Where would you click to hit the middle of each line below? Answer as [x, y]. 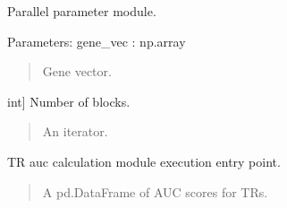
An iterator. [75, 131]
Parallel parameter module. [82, 11]
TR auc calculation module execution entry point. [144, 161]
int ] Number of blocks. [69, 101]
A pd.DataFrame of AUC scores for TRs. [155, 191]
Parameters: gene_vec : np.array [97, 41]
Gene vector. [77, 71]
